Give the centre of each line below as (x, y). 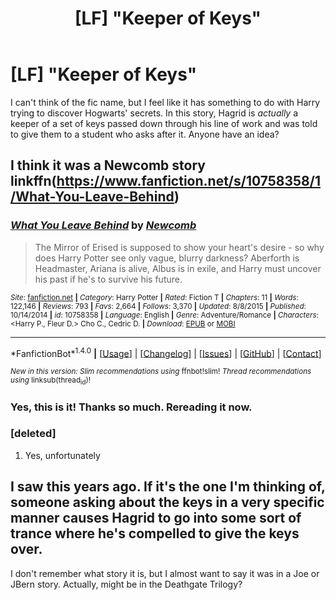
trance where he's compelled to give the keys (155, 533)
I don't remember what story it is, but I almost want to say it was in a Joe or (165, 573)
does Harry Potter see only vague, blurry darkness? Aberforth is (167, 258)
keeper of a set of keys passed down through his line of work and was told (164, 123)
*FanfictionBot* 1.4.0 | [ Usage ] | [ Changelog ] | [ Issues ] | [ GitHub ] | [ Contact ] (166, 352)
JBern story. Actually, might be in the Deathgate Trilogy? (126, 584)
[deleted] (33, 434)
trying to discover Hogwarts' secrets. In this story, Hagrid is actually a (154, 113)
